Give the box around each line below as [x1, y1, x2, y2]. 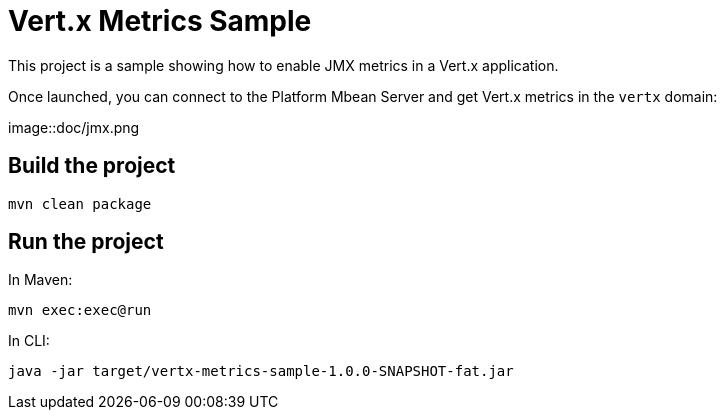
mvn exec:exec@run [8, 302, 152, 319]
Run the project [8, 229, 164, 255]
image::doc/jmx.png [8, 118, 140, 136]
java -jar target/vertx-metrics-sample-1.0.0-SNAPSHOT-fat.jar [8, 363, 514, 380]
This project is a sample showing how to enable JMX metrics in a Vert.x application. [8, 56, 559, 74]
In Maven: [8, 271, 73, 289]
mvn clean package [8, 195, 152, 212]
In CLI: [8, 332, 50, 350]
